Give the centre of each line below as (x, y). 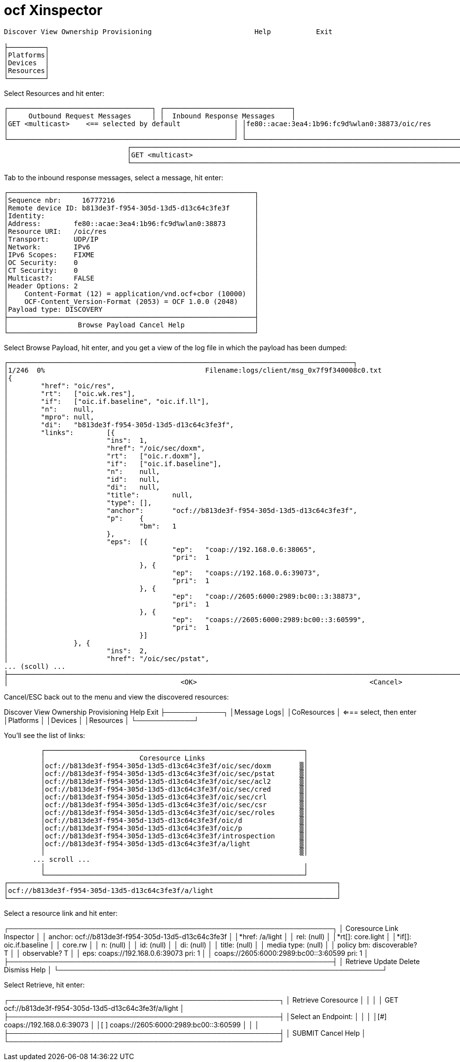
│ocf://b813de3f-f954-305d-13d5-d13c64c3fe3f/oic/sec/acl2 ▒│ (174, 781)
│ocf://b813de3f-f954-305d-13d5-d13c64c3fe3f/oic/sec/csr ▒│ (174, 805)
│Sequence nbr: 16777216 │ (131, 200)
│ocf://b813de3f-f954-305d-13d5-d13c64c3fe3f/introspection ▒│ (174, 836)
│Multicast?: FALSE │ (131, 278)
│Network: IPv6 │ (131, 247)
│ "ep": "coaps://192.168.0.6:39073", (162, 573)
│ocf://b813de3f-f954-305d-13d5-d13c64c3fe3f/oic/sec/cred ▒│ (174, 789)
